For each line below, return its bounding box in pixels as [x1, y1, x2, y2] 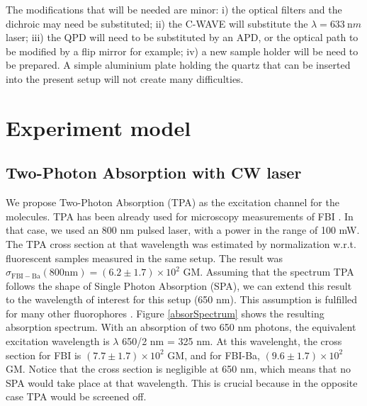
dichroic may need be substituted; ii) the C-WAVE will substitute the [6, 16, 308, 30]
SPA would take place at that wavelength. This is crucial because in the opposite [6, 375, 358, 390]
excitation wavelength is [6, 334, 110, 349]
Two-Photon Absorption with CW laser [6, 162, 302, 184]
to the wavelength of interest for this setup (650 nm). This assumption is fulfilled [6, 292, 358, 307]
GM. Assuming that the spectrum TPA [183, 264, 354, 279]
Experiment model [6, 113, 191, 142]
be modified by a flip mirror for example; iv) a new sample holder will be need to [6, 43, 358, 58]
